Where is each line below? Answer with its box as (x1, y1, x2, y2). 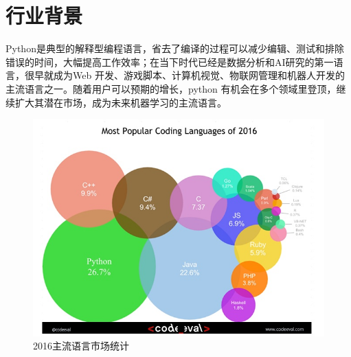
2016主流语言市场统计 (33, 338, 129, 353)
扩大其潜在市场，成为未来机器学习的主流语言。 (14, 95, 227, 109)
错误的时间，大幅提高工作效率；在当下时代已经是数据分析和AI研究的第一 (5, 54, 334, 69)
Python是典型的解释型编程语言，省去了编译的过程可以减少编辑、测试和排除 (5, 41, 344, 56)
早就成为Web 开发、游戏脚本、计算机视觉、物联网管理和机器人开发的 (34, 68, 345, 82)
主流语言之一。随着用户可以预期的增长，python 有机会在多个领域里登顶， (5, 81, 337, 95)
